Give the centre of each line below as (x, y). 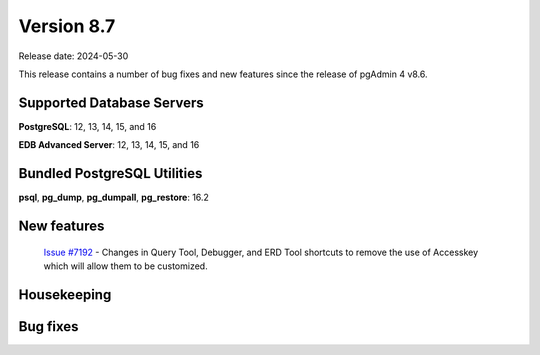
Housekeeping (65, 294)
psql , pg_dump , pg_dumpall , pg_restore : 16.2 (114, 197)
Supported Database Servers (111, 102)
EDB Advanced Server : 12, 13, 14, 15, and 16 (109, 145)
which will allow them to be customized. (126, 266)
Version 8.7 (67, 26)
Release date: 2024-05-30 (73, 56)
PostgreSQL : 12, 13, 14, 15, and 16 (87, 126)
